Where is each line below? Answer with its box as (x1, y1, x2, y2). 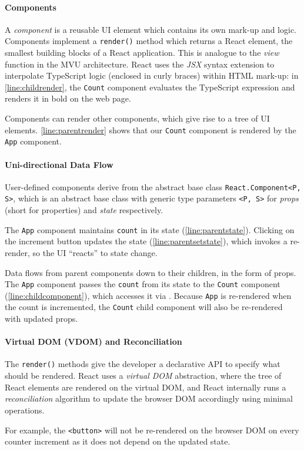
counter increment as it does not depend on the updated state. (5, 435, 230, 447)
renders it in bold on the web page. (5, 92, 131, 105)
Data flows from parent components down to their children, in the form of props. (5, 266, 296, 278)
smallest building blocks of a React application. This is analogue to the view (5, 46, 279, 59)
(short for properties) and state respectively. (5, 204, 163, 216)
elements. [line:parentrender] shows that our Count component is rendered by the (5, 123, 296, 136)
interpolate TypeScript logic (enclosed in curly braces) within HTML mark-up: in (5, 69, 299, 82)
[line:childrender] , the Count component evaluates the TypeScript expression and (5, 80, 295, 93)
